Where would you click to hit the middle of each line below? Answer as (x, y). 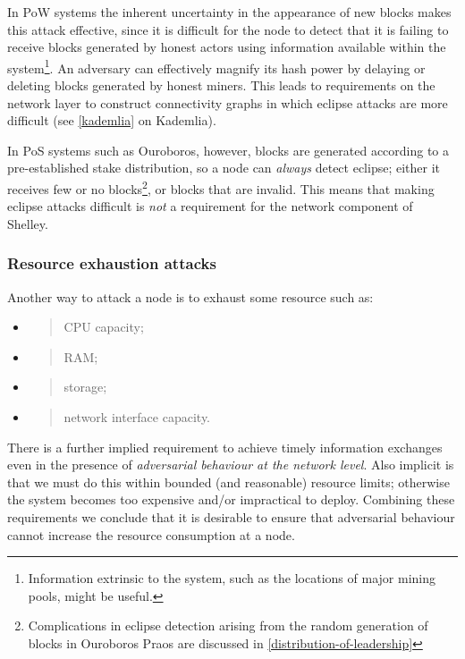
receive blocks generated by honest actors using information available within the (227, 47)
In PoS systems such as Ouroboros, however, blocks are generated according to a (228, 150)
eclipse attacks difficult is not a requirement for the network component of (210, 206)
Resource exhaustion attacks (112, 263)
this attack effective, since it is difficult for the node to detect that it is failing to (228, 29)
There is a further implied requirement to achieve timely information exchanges (225, 447)
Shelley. (28, 223)
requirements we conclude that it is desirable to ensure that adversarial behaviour (231, 517)
